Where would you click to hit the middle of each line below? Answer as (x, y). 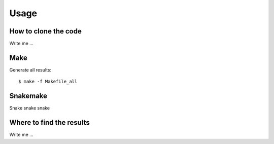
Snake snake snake (30, 108)
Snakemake (28, 96)
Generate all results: (30, 70)
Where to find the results (49, 122)
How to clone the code (46, 31)
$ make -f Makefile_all (48, 82)
